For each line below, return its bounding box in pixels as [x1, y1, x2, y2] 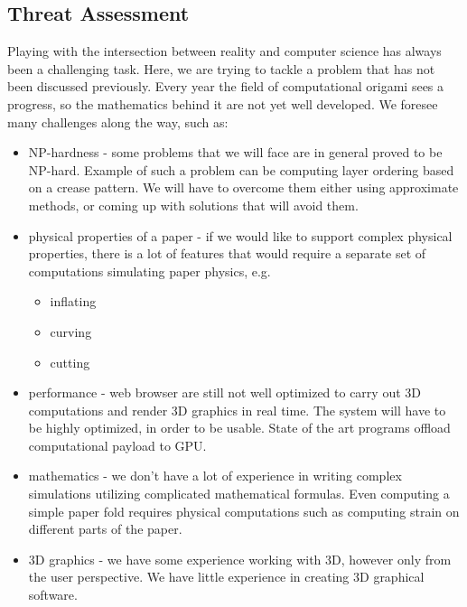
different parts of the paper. [28, 519, 182, 538]
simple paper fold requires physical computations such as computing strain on [28, 501, 460, 520]
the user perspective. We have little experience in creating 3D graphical [28, 567, 425, 586]
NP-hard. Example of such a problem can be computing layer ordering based [28, 160, 454, 179]
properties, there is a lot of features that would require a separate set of [28, 244, 426, 263]
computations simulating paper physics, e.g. [28, 261, 271, 280]
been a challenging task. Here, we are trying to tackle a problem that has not [7, 59, 435, 78]
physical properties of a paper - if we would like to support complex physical [28, 226, 453, 245]
